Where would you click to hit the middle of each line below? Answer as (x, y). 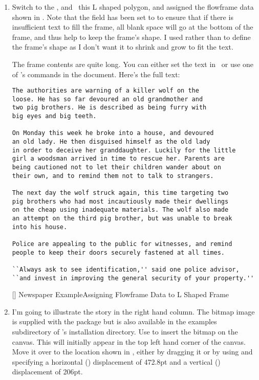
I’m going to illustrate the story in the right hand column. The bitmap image (133, 311)
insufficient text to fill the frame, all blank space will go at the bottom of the (133, 27)
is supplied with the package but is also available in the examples (114, 321)
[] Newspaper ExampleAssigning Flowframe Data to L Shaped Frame (121, 294)
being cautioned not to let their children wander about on (116, 167)
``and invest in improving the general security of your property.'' (133, 278)
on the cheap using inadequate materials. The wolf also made (120, 210)
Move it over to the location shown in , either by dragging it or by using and (132, 352)
